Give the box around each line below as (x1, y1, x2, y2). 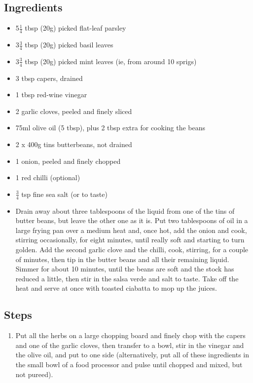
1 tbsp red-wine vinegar (15, 89, 87, 100)
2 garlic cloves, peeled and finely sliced (15, 106, 132, 116)
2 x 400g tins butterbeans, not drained (15, 139, 132, 150)
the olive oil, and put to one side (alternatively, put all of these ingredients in (15, 349, 250, 360)
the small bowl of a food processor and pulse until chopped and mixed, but (15, 359, 243, 369)
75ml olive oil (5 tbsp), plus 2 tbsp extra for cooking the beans (15, 122, 206, 133)
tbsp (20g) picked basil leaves (25, 39, 113, 50)
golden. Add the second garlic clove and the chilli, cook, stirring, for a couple (15, 244, 249, 255)
